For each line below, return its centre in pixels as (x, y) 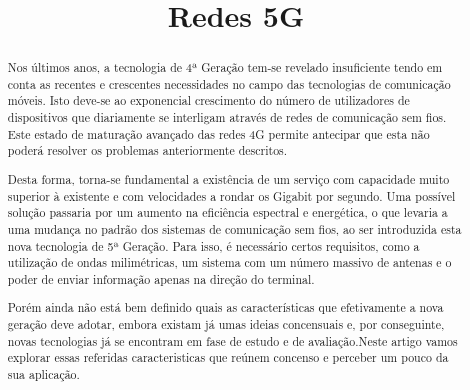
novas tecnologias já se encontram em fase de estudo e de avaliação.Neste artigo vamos (232, 340)
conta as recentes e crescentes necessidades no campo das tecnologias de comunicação (229, 83)
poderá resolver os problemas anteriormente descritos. (147, 150)
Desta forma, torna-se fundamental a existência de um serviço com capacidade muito (228, 179)
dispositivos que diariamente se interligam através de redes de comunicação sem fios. (227, 117)
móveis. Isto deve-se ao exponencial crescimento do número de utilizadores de (208, 100)
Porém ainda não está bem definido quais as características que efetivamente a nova (225, 307)
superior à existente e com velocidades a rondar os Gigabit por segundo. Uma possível (231, 195)
